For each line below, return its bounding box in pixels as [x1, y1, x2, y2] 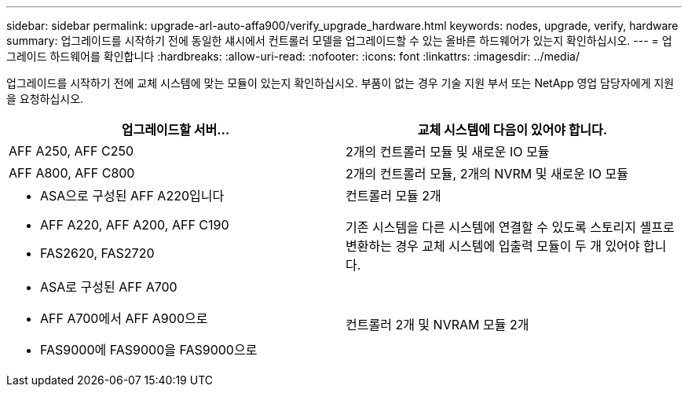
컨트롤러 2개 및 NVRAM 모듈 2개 [346, 317, 529, 332]
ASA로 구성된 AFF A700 [40, 279, 177, 295]
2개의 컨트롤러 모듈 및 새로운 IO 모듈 [346, 144, 550, 160]
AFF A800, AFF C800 [9, 165, 135, 181]
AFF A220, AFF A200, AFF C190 [40, 217, 229, 233]
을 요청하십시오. [6, 92, 84, 105]
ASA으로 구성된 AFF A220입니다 [40, 188, 225, 204]
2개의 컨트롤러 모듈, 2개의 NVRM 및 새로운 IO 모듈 [346, 166, 629, 182]
